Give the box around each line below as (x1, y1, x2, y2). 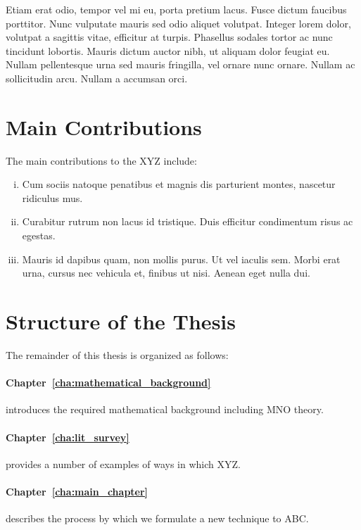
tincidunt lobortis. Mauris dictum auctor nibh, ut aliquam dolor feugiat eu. (6, 43, 330, 58)
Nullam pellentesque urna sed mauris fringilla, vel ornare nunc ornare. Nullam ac (6, 57, 355, 72)
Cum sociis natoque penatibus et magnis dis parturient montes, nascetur (22, 177, 336, 191)
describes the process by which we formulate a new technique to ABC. (6, 511, 309, 526)
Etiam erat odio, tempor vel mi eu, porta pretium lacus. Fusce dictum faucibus (6, 2, 347, 16)
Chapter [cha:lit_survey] (6, 429, 129, 444)
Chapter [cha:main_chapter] (6, 484, 148, 498)
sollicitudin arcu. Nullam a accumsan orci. (6, 70, 188, 85)
